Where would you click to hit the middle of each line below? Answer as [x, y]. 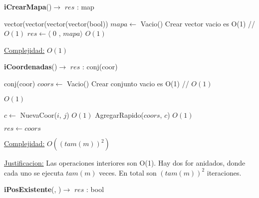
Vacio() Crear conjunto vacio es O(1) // [128, 83]
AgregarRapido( [120, 114]
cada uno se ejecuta [34, 172]
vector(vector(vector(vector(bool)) [56, 23]
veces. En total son [128, 172]
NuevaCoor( [39, 114]
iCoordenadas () [31, 67]
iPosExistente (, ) [33, 189]
